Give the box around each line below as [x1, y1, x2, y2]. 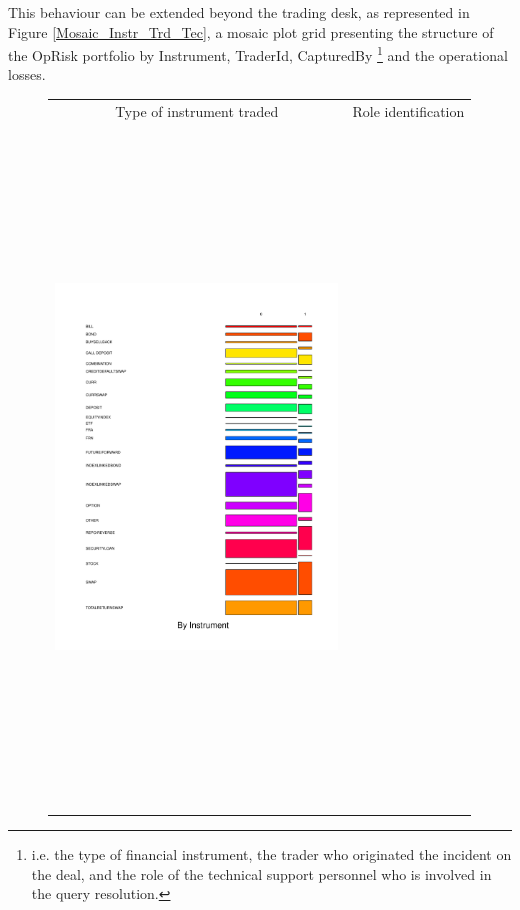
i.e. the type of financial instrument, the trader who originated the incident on [31, 844, 512, 865]
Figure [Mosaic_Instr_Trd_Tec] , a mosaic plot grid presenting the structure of [8, 21, 494, 42]
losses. [8, 64, 46, 85]
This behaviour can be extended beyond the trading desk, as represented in [8, 2, 470, 22]
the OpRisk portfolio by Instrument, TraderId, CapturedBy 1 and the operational [8, 42, 508, 65]
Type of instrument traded [115, 100, 279, 121]
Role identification [352, 100, 465, 121]
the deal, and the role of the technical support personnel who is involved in [31, 863, 492, 884]
